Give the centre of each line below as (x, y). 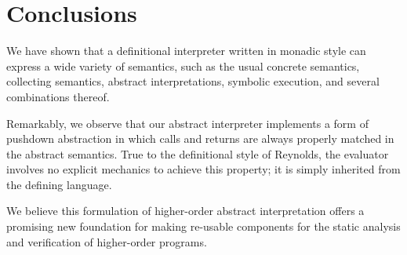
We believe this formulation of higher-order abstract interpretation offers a (185, 211)
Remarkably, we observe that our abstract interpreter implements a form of (187, 123)
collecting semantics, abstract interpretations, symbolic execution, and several (193, 81)
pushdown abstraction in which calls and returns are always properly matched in (200, 138)
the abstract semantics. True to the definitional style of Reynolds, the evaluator (198, 153)
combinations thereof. (58, 96)
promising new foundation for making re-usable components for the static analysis (203, 226)
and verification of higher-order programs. (107, 241)
